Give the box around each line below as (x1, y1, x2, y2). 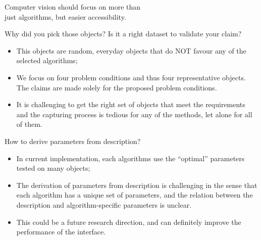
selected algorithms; (16, 55, 78, 66)
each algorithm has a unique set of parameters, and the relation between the (16, 189, 253, 200)
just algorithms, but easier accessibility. (5, 11, 126, 22)
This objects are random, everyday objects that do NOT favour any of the (16, 45, 246, 56)
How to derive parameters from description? (5, 135, 141, 146)
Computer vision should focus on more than (5, 2, 141, 12)
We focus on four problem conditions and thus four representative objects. (16, 72, 246, 82)
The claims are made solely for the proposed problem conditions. (16, 82, 217, 92)
